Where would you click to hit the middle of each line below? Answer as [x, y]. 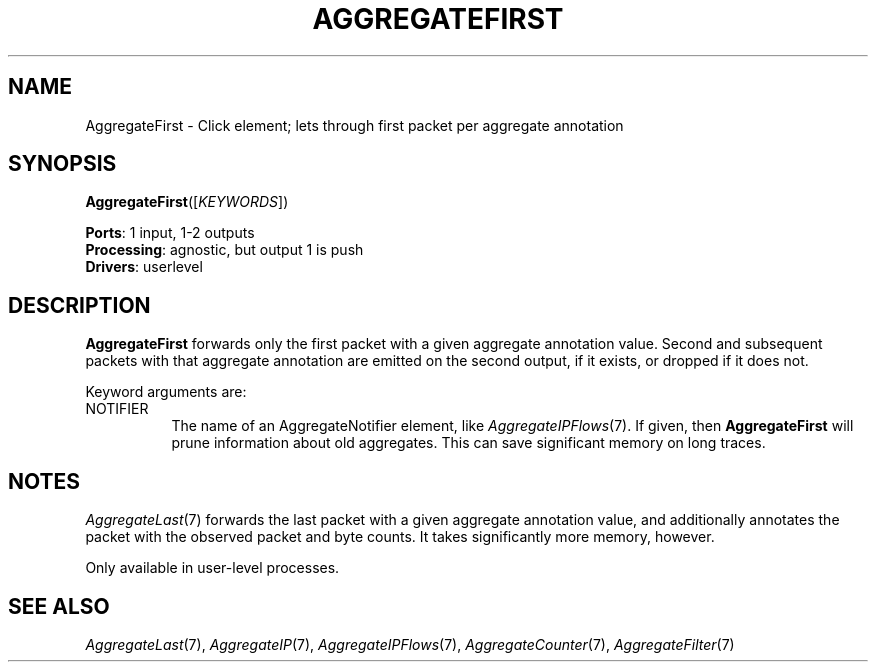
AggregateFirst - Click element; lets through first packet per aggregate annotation [354, 125]
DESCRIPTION [79, 305]
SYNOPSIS [62, 164]
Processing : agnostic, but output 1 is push [224, 250]
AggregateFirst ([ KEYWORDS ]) [187, 202]
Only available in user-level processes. [212, 568]
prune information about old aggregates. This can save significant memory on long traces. [468, 443]
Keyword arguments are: [166, 392]
